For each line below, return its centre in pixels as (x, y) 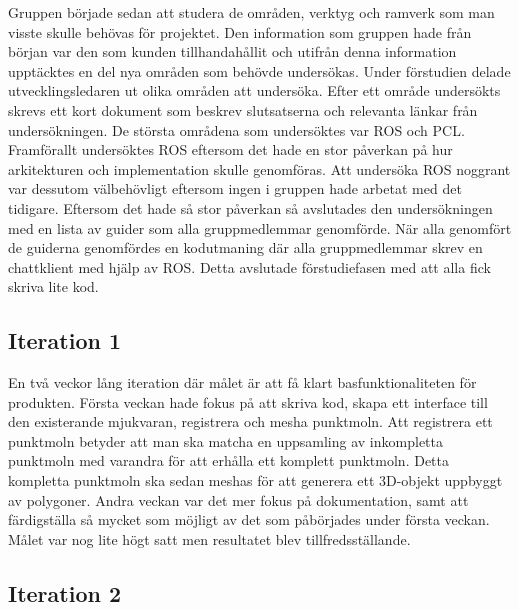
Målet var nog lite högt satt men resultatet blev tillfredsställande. (209, 538)
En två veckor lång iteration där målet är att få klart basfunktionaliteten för (242, 382)
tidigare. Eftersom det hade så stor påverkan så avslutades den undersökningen (250, 207)
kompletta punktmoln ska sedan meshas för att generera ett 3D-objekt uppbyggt (255, 480)
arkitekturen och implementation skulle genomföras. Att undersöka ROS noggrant (259, 168)
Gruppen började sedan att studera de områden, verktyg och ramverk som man (251, 12)
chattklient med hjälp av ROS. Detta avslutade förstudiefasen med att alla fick (249, 266)
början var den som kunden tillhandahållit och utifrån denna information (232, 51)
